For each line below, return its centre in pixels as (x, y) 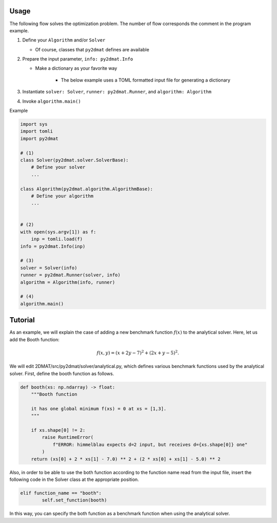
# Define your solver (58, 167)
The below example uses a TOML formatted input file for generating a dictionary (146, 80)
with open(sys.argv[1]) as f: (58, 232)
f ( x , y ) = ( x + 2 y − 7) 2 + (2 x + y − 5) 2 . (138, 352)
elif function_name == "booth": (61, 493)
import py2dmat (39, 138)
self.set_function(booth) (74, 500)
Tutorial (22, 320)
